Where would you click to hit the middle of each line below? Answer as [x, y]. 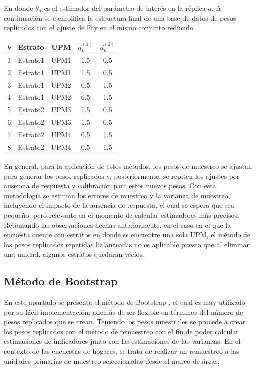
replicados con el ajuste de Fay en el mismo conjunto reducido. [100, 28]
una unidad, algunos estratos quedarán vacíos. [74, 254]
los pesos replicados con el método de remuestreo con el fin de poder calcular [121, 331]
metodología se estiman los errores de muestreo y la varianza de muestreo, [117, 195]
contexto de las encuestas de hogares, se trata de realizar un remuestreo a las [122, 351]
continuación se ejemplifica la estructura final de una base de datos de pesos [120, 18]
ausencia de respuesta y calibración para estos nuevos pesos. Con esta [110, 185]
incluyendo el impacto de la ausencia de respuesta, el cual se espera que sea [119, 205]
